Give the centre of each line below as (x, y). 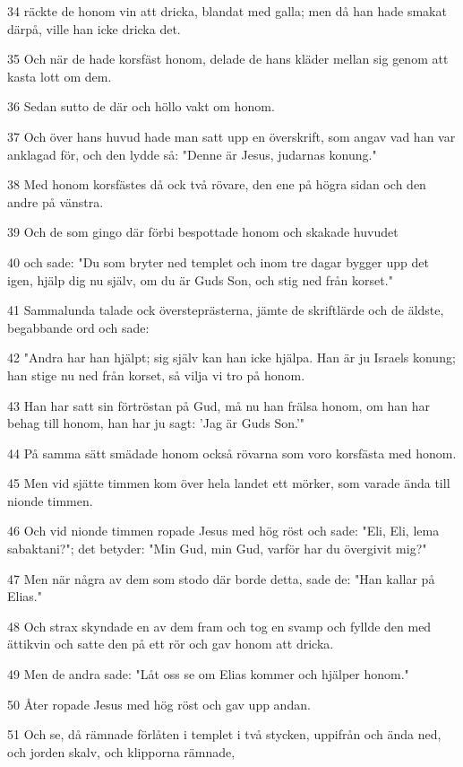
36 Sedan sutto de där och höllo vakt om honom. (141, 106)
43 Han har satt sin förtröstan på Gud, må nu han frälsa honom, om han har (219, 405)
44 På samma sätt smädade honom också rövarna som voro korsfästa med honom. (232, 453)
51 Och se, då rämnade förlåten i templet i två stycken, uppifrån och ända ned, (224, 734)
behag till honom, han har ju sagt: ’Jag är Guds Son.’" (156, 423)
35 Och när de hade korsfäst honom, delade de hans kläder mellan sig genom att (228, 59)
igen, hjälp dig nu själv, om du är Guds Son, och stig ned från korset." (200, 279)
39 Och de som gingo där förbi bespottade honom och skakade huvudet (203, 232)
